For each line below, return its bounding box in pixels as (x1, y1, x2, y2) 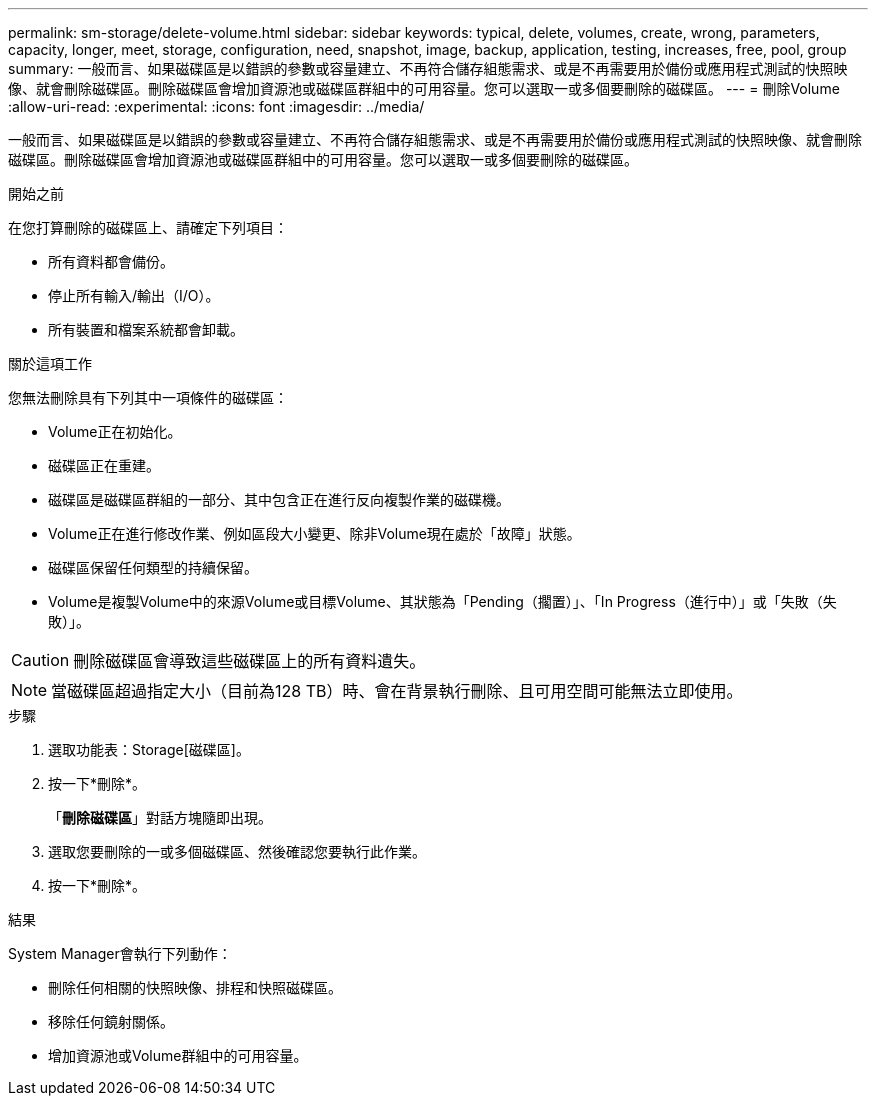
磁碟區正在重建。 (48, 457, 160, 474)
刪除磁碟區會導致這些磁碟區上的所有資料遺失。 (73, 651, 426, 671)
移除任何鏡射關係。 (48, 1013, 174, 1030)
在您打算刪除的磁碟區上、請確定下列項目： (8, 219, 288, 236)
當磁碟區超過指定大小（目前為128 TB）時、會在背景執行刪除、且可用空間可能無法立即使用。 (51, 681, 743, 701)
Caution (11, 650, 70, 670)
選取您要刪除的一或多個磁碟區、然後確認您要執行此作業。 (48, 843, 426, 860)
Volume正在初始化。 (48, 423, 182, 440)
